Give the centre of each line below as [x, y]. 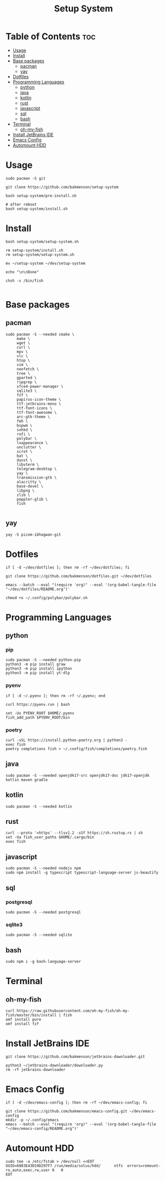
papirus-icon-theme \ [39, 399]
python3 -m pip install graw [36, 664]
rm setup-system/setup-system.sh [40, 254]
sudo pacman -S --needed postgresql [43, 912]
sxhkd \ [24, 430]
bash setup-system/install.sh [37, 209]
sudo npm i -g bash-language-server [43, 962]
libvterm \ [28, 464]
